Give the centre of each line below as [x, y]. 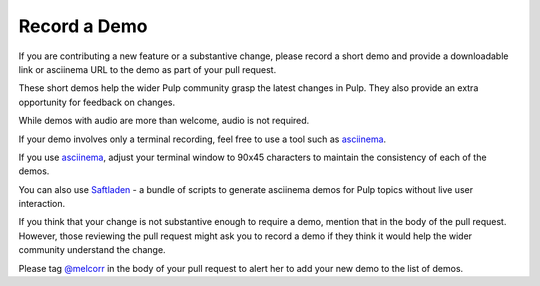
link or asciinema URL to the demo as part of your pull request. [147, 69]
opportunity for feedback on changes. [97, 102]
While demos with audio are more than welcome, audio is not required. [164, 121]
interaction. [42, 204]
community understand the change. [92, 250]
